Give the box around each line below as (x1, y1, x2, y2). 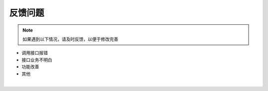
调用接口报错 (21, 50, 48, 56)
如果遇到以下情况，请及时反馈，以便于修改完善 (22, 36, 119, 42)
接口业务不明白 (21, 57, 52, 63)
